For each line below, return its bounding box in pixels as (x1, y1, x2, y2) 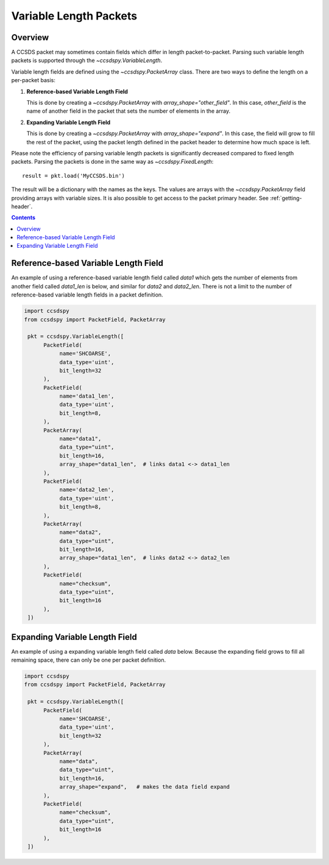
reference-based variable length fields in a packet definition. (11, 291, 164, 298)
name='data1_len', (59, 393, 115, 400)
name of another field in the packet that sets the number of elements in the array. (26, 107, 231, 115)
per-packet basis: (11, 77, 56, 84)
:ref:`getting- (270, 194, 302, 201)
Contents (11, 214, 36, 222)
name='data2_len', (59, 486, 115, 493)
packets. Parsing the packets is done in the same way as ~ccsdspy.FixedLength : (11, 158, 214, 166)
